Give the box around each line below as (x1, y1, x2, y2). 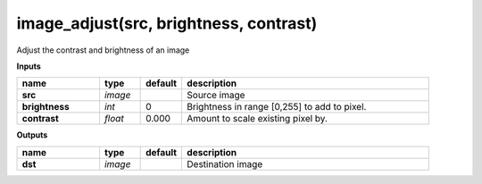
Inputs (16, 61, 42, 71)
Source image (187, 89, 245, 102)
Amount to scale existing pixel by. (187, 113, 328, 125)
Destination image (187, 157, 263, 170)
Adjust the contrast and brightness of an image (16, 45, 190, 55)
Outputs (16, 130, 48, 140)
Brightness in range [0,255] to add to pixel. (187, 101, 367, 113)
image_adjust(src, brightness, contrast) (16, 13, 318, 33)
